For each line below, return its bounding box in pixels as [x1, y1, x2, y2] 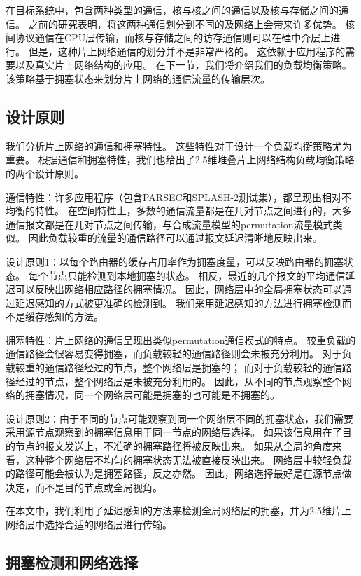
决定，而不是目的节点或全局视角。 [6, 479, 162, 494]
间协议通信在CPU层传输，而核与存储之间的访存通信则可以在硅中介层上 [6, 30, 331, 45]
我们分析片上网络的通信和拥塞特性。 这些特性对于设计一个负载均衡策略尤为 [6, 138, 352, 153]
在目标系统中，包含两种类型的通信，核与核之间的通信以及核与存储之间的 [6, 3, 339, 17]
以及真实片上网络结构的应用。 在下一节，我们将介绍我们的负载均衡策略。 [15, 57, 352, 72]
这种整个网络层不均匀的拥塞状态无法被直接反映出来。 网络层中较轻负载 [24, 452, 352, 467]
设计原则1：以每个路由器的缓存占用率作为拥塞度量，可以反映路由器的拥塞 [6, 254, 344, 268]
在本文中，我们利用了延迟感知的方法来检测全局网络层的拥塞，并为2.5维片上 [6, 503, 351, 518]
